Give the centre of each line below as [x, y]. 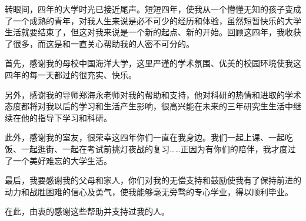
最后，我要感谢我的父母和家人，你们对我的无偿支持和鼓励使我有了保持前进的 [153, 180]
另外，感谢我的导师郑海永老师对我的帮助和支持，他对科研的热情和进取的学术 [153, 94]
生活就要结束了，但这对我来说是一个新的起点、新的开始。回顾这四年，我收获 [153, 32]
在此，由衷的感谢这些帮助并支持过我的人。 [87, 211]
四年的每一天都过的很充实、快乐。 [71, 74]
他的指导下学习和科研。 [66, 117]
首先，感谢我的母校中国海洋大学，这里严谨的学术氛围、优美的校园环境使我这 [153, 63]
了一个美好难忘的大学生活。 [58, 160]
